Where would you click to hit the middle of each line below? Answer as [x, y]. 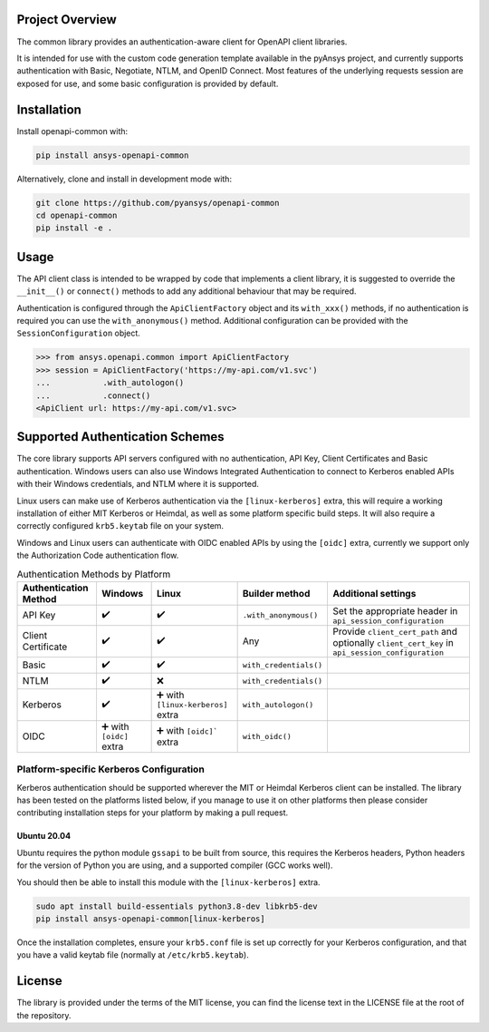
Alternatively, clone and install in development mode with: [125, 179]
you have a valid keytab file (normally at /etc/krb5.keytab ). [133, 955]
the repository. [44, 1015]
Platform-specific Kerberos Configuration [111, 769]
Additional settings [374, 593]
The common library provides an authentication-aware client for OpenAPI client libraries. [182, 42]
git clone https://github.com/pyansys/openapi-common [158, 203]
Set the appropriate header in [395, 610]
